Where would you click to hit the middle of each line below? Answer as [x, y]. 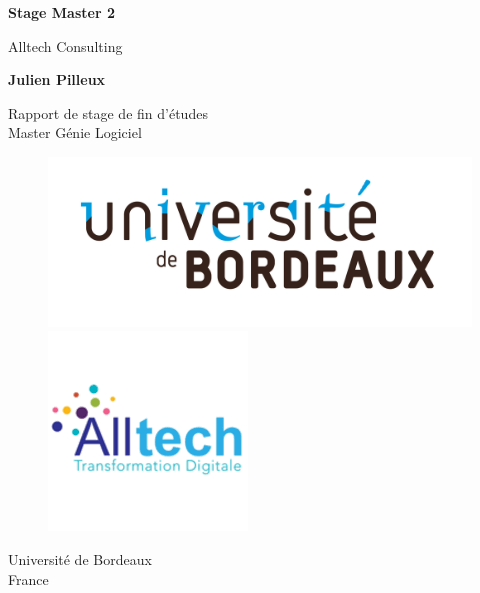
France [28, 578]
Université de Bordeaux [80, 558]
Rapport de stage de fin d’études [108, 112]
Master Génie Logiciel [75, 132]
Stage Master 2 [61, 12]
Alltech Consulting [65, 45]
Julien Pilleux [57, 79]
